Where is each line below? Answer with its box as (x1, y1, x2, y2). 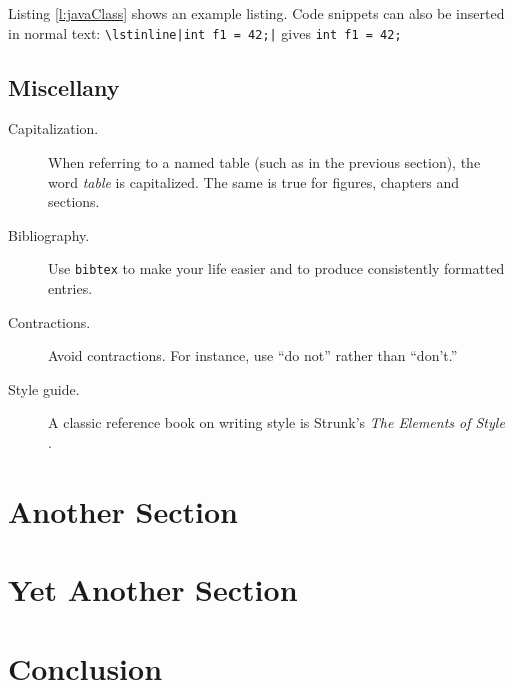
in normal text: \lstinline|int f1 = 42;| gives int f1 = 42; (8, 22, 402, 43)
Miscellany (8, 71, 120, 102)
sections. (48, 191, 100, 212)
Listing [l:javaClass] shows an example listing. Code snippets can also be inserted (8, 3, 505, 23)
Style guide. (8, 378, 80, 399)
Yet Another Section (8, 569, 298, 610)
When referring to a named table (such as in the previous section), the (48, 152, 481, 173)
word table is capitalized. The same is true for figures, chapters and (48, 171, 460, 192)
